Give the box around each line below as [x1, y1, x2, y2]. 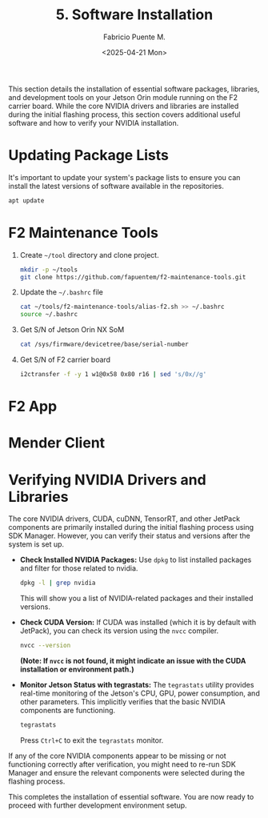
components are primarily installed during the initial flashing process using [8, 523, 254, 532]
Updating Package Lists [8, 146, 170, 165]
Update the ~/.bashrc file [19, 287, 104, 297]
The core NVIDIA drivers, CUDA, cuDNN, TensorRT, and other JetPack [8, 514, 241, 523]
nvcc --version [19, 642, 71, 650]
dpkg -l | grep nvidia [19, 579, 96, 587]
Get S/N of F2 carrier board [19, 355, 110, 365]
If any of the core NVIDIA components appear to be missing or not [8, 751, 226, 760]
